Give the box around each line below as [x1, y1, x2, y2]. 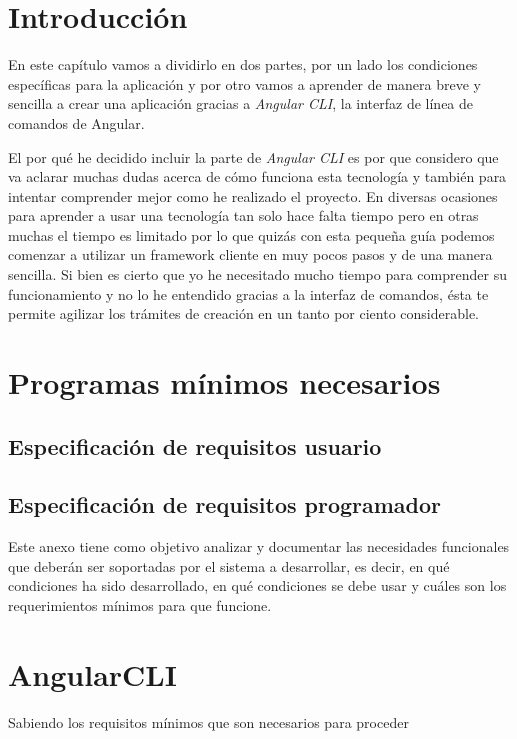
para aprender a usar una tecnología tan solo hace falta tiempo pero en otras [8, 205, 479, 226]
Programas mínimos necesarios [8, 362, 441, 403]
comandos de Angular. [8, 112, 145, 133]
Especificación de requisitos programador [8, 489, 442, 520]
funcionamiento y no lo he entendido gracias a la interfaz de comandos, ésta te [8, 283, 489, 304]
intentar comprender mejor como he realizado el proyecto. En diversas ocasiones [8, 185, 498, 206]
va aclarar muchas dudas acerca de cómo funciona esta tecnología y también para [8, 166, 507, 187]
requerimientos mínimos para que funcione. [8, 594, 272, 615]
